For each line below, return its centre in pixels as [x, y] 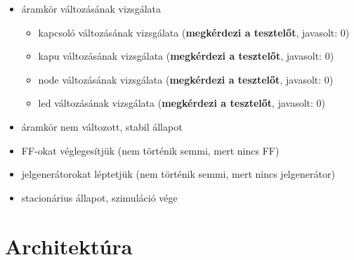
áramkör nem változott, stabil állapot [102, 126]
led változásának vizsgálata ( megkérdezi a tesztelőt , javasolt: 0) [182, 103]
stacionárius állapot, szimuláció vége [99, 197]
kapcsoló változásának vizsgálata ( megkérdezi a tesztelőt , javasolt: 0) [194, 32]
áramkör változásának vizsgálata [91, 8]
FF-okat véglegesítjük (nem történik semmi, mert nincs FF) [150, 150]
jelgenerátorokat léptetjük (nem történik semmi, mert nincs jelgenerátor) [178, 174]
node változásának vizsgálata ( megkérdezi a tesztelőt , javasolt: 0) [186, 79]
